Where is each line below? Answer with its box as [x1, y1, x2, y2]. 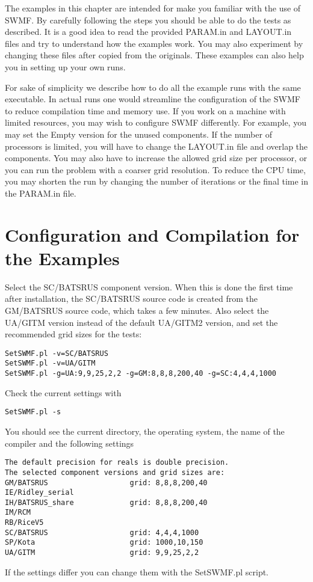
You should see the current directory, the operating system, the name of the [5, 425, 285, 437]
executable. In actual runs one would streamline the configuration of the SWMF [5, 93, 300, 105]
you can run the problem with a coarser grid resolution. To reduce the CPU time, [5, 163, 306, 176]
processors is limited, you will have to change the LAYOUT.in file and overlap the [5, 139, 308, 152]
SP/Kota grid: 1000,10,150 [5, 538, 203, 547]
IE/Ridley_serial [5, 488, 74, 497]
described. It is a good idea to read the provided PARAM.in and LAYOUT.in [5, 25, 292, 38]
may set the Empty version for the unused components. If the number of [5, 127, 272, 140]
